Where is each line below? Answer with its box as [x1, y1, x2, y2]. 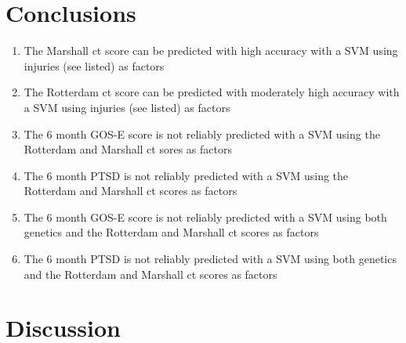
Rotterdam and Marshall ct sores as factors [24, 141, 232, 157]
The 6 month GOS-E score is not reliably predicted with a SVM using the [24, 125, 380, 142]
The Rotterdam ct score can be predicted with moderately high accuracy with [24, 84, 400, 100]
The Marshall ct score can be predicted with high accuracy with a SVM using [24, 42, 398, 59]
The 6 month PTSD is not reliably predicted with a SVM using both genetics [24, 251, 397, 267]
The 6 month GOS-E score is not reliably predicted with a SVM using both [24, 208, 387, 225]
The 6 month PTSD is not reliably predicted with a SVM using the [24, 167, 349, 183]
